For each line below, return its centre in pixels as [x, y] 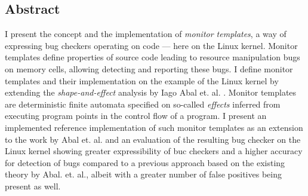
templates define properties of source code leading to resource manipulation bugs [153, 57]
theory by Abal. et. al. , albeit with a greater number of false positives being [143, 174]
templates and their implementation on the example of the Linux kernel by [142, 80]
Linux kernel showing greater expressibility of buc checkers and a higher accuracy [154, 151]
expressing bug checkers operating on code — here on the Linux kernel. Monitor [151, 45]
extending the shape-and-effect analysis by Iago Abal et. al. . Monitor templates [151, 92]
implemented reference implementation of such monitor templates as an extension [154, 127]
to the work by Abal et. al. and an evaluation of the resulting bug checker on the [153, 139]
